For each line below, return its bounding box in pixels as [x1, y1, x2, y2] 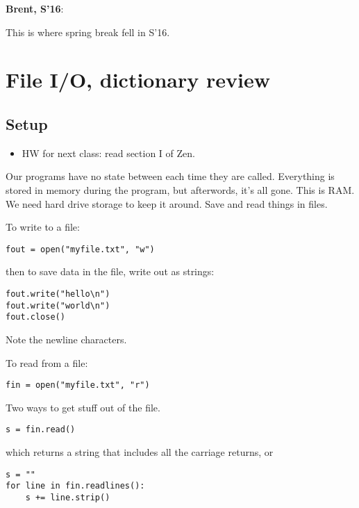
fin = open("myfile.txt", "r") [6, 380, 150, 391]
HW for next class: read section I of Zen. [22, 145, 195, 160]
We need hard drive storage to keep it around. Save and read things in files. [6, 196, 328, 211]
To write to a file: [6, 220, 80, 234]
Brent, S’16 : [6, 1, 64, 15]
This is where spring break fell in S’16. [6, 24, 170, 39]
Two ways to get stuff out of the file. [6, 400, 160, 414]
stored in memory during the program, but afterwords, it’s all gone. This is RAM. [6, 182, 355, 197]
